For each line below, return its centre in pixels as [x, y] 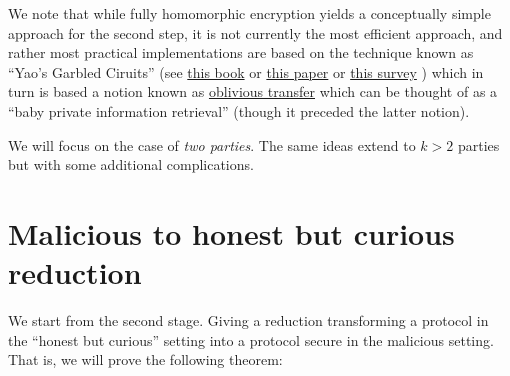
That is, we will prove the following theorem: [145, 359]
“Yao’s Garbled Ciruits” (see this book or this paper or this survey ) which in [246, 71]
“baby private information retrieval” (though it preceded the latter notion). [239, 110]
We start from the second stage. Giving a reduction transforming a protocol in [248, 320]
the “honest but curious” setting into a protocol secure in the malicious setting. [251, 339]
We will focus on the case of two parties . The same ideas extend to [212, 144]
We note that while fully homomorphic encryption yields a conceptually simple [249, 13]
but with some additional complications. [131, 164]
